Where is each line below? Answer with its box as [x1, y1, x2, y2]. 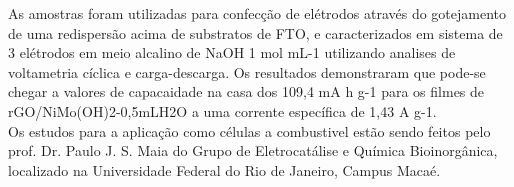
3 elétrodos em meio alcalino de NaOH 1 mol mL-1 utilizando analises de [8, 42, 456, 63]
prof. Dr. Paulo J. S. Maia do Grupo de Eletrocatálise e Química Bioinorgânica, [8, 140, 498, 161]
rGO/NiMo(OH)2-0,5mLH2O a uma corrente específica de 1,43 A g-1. [8, 100, 437, 121]
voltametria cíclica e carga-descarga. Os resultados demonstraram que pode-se [8, 61, 486, 82]
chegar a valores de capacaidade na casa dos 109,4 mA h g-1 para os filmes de [8, 81, 485, 102]
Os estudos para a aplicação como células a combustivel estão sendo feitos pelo [8, 120, 491, 141]
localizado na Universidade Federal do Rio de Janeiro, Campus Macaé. [8, 159, 441, 180]
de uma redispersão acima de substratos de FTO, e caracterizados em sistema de [8, 22, 503, 43]
